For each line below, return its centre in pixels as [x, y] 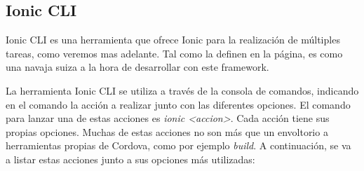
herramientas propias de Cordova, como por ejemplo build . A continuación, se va [178, 145]
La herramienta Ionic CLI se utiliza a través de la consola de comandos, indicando [182, 90]
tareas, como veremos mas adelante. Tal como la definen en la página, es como [174, 53]
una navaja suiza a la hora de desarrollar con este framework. [137, 67]
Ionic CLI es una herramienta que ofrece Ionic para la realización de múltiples [173, 40]
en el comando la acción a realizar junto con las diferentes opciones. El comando [178, 104]
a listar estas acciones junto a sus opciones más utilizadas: [130, 159]
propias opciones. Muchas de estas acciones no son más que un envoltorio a [167, 131]
